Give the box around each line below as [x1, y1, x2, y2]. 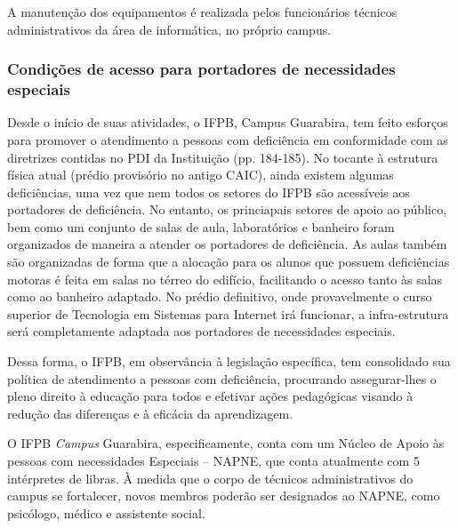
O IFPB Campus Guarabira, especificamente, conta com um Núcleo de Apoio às [7, 434, 445, 452]
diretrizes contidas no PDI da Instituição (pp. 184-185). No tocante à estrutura [7, 148, 438, 166]
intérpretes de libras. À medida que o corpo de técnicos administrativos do [7, 468, 414, 487]
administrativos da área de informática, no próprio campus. [7, 20, 332, 38]
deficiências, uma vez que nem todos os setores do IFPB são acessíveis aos [7, 182, 410, 201]
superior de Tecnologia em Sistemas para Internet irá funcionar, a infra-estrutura [7, 304, 449, 323]
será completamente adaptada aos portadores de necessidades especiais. [7, 322, 396, 340]
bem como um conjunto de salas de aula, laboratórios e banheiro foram [7, 217, 395, 236]
